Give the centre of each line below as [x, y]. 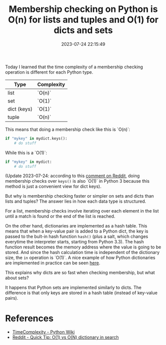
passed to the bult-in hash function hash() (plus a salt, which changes [77, 236]
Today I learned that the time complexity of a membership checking [74, 67]
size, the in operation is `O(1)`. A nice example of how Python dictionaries [80, 258]
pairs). [12, 298]
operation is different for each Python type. [49, 72]
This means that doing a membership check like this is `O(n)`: [68, 129]
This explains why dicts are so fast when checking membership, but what [80, 273]
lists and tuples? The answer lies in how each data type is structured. [76, 201]
